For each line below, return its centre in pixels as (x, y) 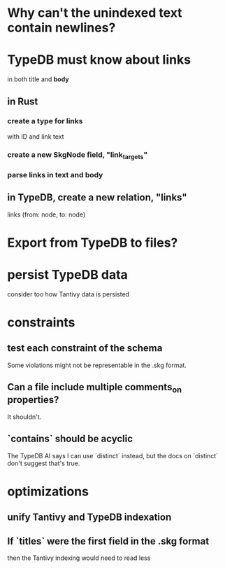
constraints (41, 323)
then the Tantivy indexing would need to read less (79, 558)
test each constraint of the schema (85, 348)
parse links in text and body (55, 174)
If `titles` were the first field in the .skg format (108, 541)
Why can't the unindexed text (95, 13)
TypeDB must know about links (99, 60)
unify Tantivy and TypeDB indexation (89, 517)
